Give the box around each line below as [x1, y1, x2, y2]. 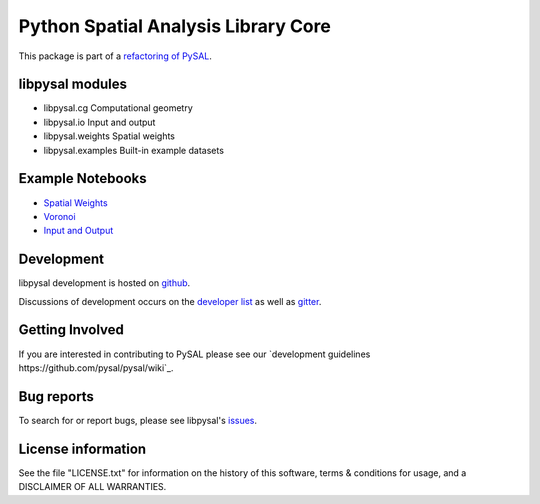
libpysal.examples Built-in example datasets [43, 144, 225, 156]
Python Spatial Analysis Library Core [18, 15, 332, 37]
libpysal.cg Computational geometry [43, 102, 194, 114]
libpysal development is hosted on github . [18, 277, 191, 289]
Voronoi [43, 210, 76, 222]
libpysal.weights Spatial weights [43, 130, 175, 142]
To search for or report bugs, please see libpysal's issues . [18, 414, 258, 426]
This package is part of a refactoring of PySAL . [18, 50, 212, 62]
